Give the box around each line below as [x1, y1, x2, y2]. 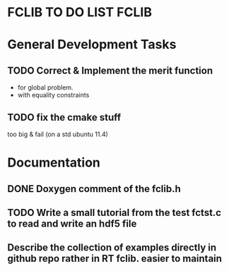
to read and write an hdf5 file [7, 217, 137, 229]
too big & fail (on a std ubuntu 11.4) [7, 130, 108, 138]
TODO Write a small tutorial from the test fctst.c [7, 206, 221, 219]
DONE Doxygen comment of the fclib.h [7, 183, 182, 195]
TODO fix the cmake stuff [7, 111, 122, 124]
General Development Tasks [7, 37, 177, 53]
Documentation [7, 155, 101, 171]
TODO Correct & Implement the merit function [7, 64, 213, 76]
